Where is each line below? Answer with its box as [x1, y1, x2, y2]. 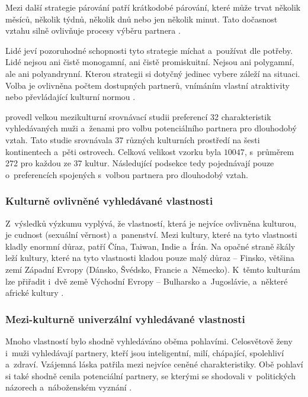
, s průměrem [244, 145, 294, 157]
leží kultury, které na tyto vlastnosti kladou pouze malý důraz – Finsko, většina [5, 251, 294, 264]
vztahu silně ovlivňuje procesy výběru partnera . [5, 24, 181, 37]
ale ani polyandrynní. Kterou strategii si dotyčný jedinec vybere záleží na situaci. [5, 67, 300, 79]
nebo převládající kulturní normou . [5, 91, 136, 103]
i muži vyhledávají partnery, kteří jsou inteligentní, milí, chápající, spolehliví [5, 346, 284, 359]
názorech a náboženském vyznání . [5, 381, 132, 393]
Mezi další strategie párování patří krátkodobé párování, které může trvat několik [5, 1, 301, 13]
